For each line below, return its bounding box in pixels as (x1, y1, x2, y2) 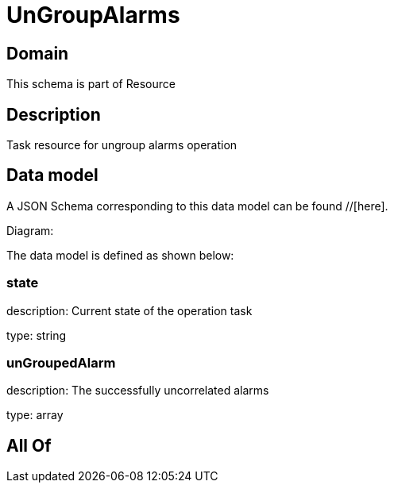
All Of (6, 435, 52, 456)
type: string (6, 328, 67, 342)
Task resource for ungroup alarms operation (6, 138, 238, 152)
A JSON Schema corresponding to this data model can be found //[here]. (6, 198, 388, 213)
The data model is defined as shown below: (6, 248, 234, 262)
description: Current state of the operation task (6, 303, 253, 318)
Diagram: (6, 223, 54, 237)
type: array (6, 408, 64, 422)
